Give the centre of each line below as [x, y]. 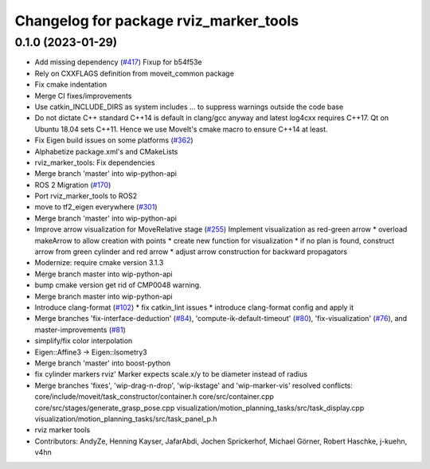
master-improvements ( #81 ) [80, 330]
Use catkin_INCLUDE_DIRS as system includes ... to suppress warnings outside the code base [189, 107]
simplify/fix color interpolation [84, 341]
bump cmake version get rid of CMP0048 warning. [118, 285]
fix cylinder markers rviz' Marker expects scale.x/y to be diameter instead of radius [171, 374]
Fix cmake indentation [71, 84]
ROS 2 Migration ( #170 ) [73, 185]
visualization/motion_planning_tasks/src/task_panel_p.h [126, 419]
